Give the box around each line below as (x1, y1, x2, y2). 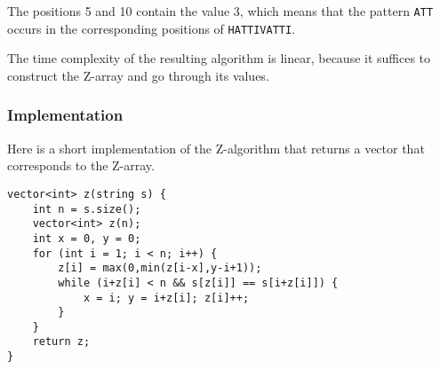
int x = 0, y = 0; (32, 232, 141, 245)
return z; (32, 335, 91, 349)
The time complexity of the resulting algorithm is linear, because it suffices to (7, 49, 431, 67)
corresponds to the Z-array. (7, 156, 155, 175)
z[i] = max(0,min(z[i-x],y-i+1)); (58, 262, 262, 275)
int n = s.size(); (32, 202, 141, 216)
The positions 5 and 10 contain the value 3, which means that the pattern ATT (7, 2, 434, 20)
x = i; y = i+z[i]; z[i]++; (83, 291, 250, 304)
